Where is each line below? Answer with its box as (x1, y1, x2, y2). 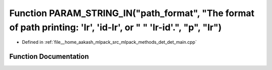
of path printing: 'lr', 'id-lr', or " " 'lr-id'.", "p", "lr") (9, 22, 222, 33)
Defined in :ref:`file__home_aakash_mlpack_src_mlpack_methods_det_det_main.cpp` (22, 39, 197, 45)
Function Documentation (9, 52, 89, 61)
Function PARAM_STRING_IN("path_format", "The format (9, 8, 254, 19)
